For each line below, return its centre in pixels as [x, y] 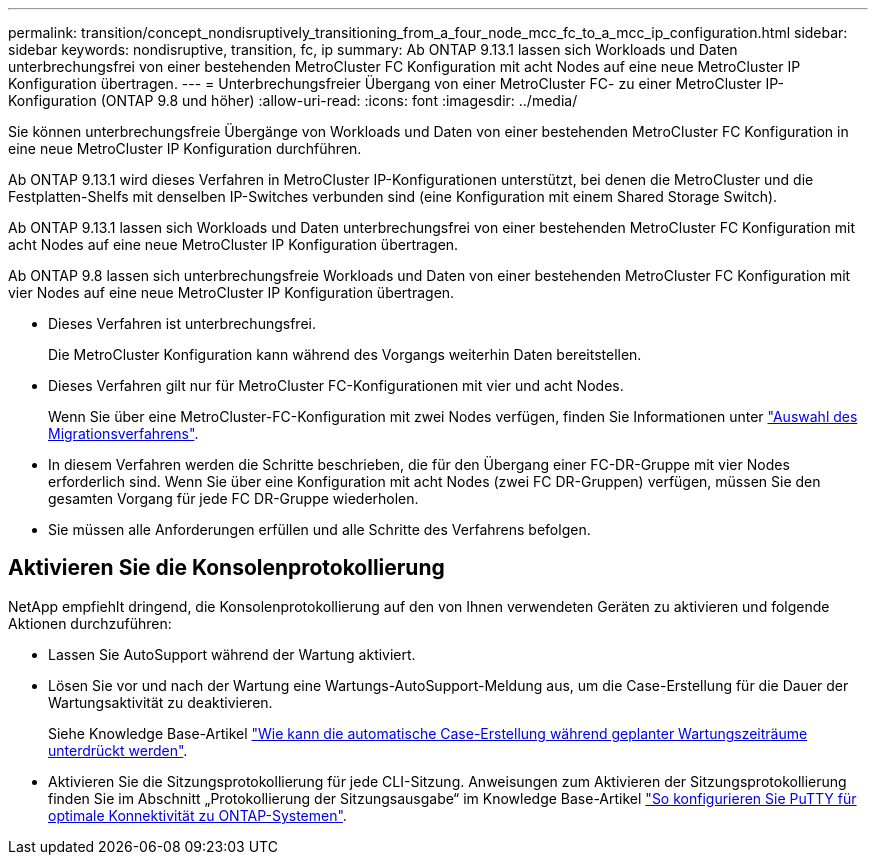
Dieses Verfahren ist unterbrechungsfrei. [182, 323]
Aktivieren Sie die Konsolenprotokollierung [226, 568]
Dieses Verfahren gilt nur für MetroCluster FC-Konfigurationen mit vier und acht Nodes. [336, 385]
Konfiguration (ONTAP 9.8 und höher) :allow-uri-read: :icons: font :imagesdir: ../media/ [293, 100]
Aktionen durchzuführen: [90, 623]
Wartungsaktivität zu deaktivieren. [160, 702]
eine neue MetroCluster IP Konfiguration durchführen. [185, 148]
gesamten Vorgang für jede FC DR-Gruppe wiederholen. [233, 498]
